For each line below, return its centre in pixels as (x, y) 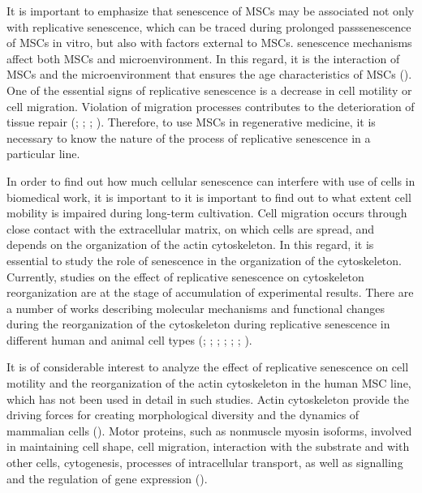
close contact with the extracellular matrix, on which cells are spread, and (191, 228)
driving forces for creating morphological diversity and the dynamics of (183, 415)
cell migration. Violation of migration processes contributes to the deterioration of (211, 106)
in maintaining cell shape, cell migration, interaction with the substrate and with (208, 446)
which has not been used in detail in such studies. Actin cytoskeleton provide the (208, 399)
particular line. (43, 154)
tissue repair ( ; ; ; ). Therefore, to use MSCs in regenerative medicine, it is (191, 122)
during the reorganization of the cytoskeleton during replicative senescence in (198, 324)
